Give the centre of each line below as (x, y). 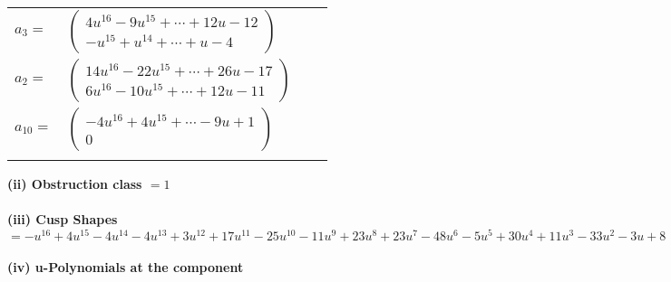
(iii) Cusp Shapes (63, 219)
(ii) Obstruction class (75, 183)
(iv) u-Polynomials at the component (126, 267)
